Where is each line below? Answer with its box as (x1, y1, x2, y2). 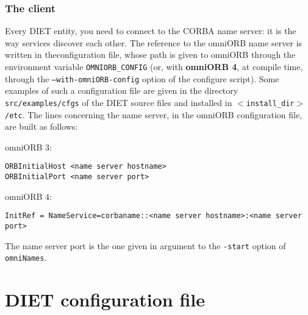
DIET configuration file (5, 287, 206, 312)
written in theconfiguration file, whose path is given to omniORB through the (5, 48, 296, 61)
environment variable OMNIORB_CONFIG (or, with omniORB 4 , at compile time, (5, 60, 303, 73)
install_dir (246, 99, 295, 108)
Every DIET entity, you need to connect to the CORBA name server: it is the (5, 24, 296, 37)
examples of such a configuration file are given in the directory (5, 84, 238, 97)
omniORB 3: (5, 140, 52, 153)
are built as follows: (5, 120, 78, 133)
